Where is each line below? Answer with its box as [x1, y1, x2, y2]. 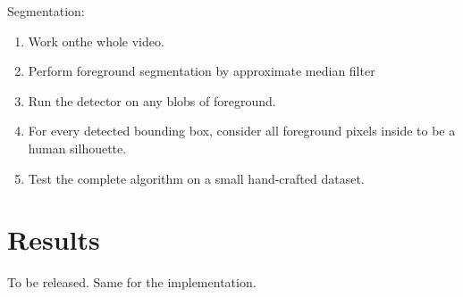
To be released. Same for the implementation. [7, 273, 257, 292]
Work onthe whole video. [28, 31, 164, 50]
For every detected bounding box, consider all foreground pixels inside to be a [28, 121, 456, 140]
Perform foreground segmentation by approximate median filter [28, 62, 375, 80]
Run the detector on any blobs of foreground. [28, 91, 276, 110]
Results [7, 221, 100, 258]
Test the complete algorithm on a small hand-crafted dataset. [28, 169, 365, 187]
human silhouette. [28, 138, 127, 157]
